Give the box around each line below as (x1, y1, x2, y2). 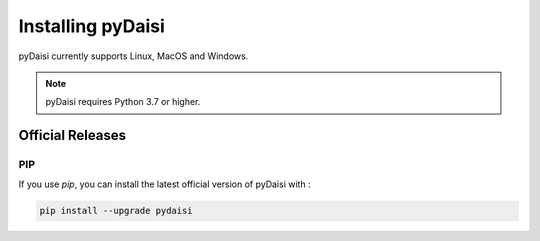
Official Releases (18, 127, 127, 144)
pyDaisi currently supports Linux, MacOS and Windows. (18, 50, 249, 62)
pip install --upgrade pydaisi (39, 205, 194, 217)
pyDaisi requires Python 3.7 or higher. (45, 96, 201, 108)
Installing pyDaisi (18, 15, 165, 37)
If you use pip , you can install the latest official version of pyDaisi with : (18, 178, 311, 190)
